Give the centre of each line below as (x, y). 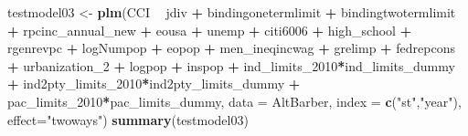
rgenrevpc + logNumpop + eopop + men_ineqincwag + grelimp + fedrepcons (231, 48)
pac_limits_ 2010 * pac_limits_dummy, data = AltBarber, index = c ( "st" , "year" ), (234, 101)
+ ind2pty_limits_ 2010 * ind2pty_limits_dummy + (154, 84)
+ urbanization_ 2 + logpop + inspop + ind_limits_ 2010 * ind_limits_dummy (231, 65)
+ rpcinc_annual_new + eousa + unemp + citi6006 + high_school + (210, 30)
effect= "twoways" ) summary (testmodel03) (128, 119)
